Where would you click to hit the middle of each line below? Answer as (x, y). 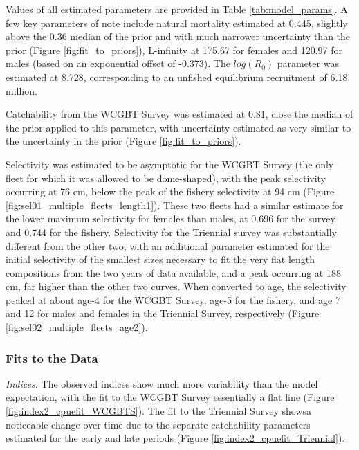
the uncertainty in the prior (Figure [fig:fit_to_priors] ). (123, 141)
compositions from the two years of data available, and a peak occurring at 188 (173, 272)
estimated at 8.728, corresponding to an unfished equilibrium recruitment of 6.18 (177, 76)
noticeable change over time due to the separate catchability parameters (158, 424)
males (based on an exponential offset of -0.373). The (118, 63)
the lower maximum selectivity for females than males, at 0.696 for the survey (171, 218)
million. (21, 90)
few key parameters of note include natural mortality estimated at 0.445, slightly (177, 22)
